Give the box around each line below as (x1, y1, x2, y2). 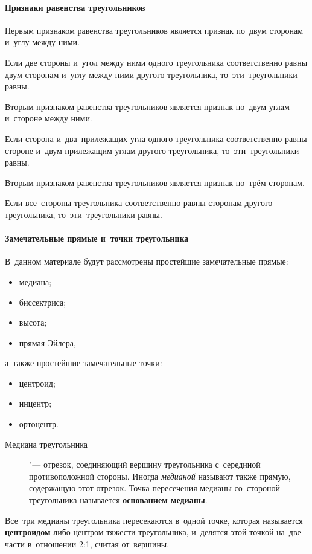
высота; (19, 316, 47, 329)
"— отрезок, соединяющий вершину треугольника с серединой (29, 458, 261, 471)
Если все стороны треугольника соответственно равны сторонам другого (5, 196, 273, 209)
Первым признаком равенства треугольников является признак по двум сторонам (5, 24, 304, 36)
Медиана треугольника (5, 437, 88, 450)
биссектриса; (19, 295, 66, 308)
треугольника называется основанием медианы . (29, 494, 208, 506)
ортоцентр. (19, 417, 59, 430)
